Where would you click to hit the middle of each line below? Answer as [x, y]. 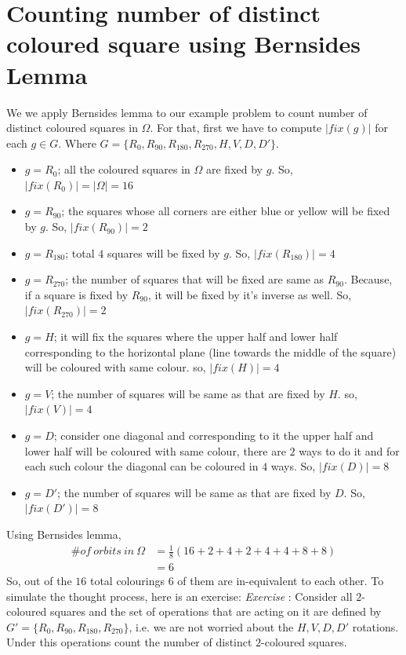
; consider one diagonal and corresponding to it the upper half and [214, 435]
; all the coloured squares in [124, 169]
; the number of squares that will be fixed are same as [195, 279]
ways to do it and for [349, 450]
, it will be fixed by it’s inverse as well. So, [250, 294]
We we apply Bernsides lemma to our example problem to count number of [187, 112]
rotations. [375, 626]
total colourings [127, 580]
